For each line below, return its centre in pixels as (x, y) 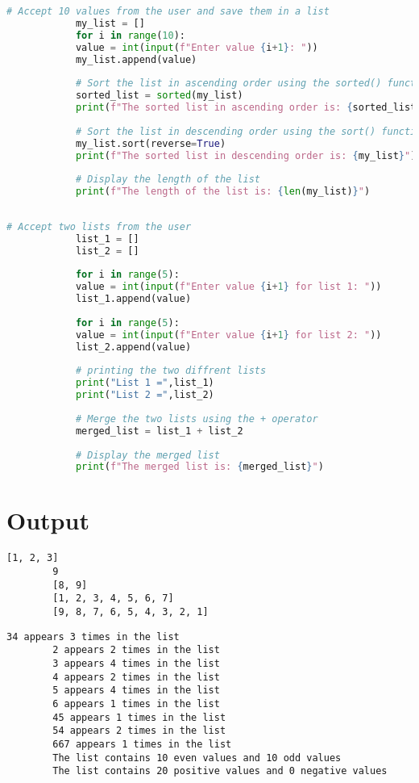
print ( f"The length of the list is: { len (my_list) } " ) (223, 192)
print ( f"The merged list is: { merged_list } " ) (199, 467)
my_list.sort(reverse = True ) (151, 143)
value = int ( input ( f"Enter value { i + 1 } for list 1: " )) (228, 287)
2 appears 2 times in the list (136, 650)
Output (48, 520)
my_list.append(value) (136, 59)
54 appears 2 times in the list (139, 731)
